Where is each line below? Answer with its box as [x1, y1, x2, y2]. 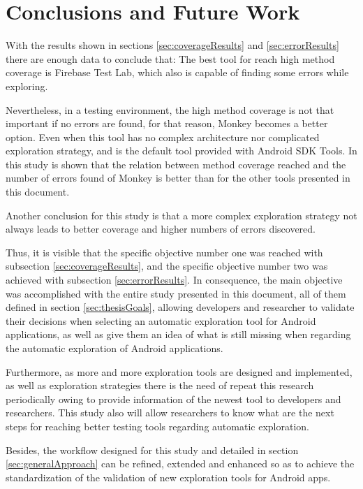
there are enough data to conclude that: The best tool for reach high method [6, 51, 335, 66]
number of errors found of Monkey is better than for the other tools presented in [6, 170, 350, 185]
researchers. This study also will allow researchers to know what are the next [6, 405, 334, 420]
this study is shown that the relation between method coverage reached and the [6, 156, 346, 171]
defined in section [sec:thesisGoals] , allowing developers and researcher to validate [6, 300, 355, 314]
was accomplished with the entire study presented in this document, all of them [6, 286, 346, 300]
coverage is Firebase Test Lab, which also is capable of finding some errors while [6, 65, 349, 80]
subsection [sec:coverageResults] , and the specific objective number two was [6, 258, 328, 273]
